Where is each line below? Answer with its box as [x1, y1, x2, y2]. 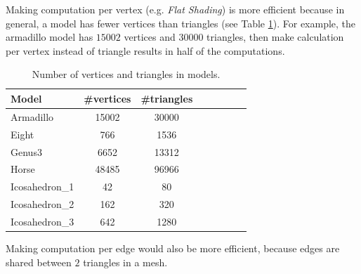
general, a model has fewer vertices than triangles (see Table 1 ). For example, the [6, 15, 356, 30]
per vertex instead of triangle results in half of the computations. [6, 43, 285, 58]
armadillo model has [6, 30, 93, 44]
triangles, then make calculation [206, 30, 344, 44]
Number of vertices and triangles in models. [32, 67, 221, 81]
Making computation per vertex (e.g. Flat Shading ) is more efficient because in [6, 2, 345, 16]
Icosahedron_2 [11, 197, 74, 211]
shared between [6, 254, 72, 269]
